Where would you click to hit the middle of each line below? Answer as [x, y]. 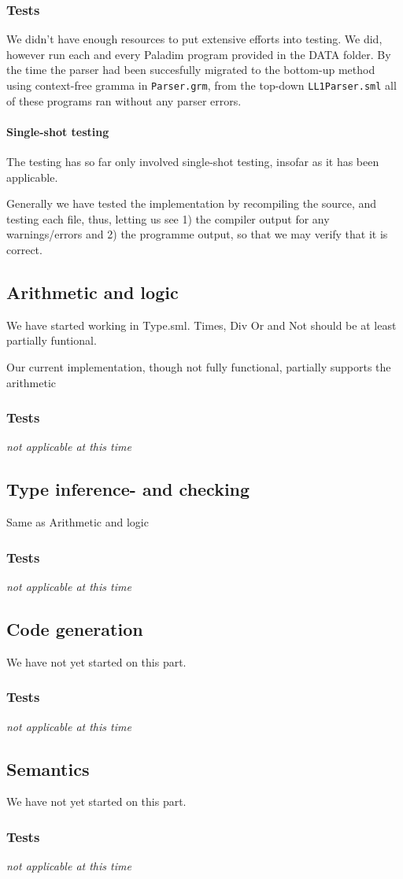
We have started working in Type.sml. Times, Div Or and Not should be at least [201, 325]
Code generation [75, 629]
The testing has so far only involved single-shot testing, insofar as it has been [193, 162]
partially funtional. [52, 340]
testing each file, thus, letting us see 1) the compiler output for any [168, 218]
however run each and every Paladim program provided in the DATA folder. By [199, 54]
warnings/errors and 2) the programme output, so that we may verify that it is [197, 234]
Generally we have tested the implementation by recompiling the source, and [192, 203]
